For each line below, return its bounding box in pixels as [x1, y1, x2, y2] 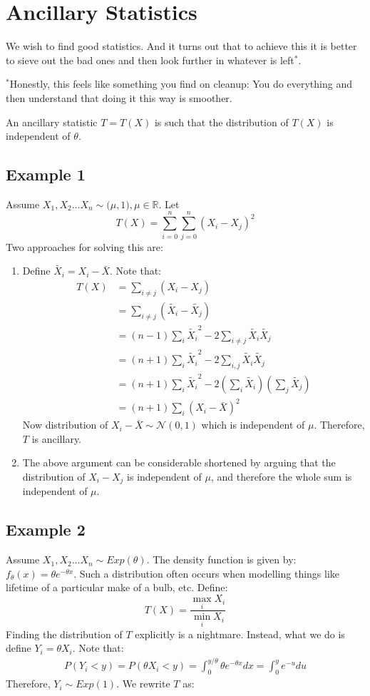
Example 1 [6, 163, 86, 185]
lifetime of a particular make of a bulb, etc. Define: [6, 580, 228, 595]
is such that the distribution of [154, 114, 289, 129]
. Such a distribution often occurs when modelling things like [73, 565, 340, 580]
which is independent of [201, 417, 305, 432]
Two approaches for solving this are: [6, 239, 163, 254]
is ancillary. [31, 431, 82, 446]
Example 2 [6, 518, 86, 541]
